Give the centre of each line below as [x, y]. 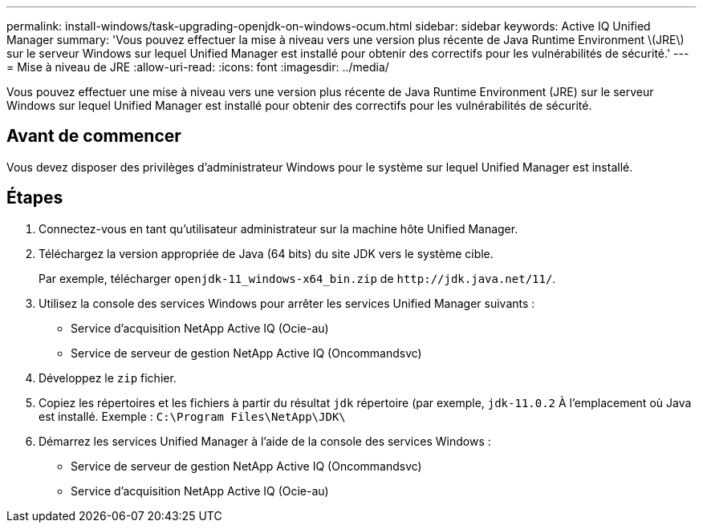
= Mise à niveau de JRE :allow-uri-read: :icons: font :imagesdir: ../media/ [198, 67]
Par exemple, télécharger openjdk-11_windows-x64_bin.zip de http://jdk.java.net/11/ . [297, 278]
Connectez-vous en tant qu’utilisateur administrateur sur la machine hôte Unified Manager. [278, 228]
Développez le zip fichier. [108, 378]
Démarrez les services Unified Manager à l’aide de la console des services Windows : [265, 441]
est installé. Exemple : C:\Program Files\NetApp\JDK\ [192, 416]
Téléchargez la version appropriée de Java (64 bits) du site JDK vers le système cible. [266, 253]
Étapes [35, 198]
